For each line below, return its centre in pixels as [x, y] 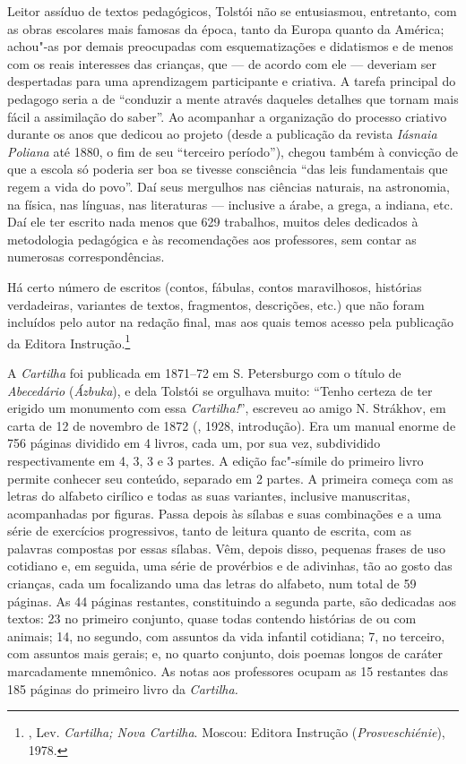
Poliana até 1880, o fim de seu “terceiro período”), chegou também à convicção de [233, 151]
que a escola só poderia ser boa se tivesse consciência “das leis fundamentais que [228, 169]
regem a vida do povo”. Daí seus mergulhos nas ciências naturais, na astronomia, [229, 186]
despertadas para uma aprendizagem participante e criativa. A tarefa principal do [232, 81]
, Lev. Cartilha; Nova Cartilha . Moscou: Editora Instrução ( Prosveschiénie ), [237, 732]
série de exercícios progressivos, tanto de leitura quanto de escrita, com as [210, 531]
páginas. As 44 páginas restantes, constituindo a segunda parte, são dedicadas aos [232, 601]
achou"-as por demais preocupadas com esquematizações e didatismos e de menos [230, 46]
